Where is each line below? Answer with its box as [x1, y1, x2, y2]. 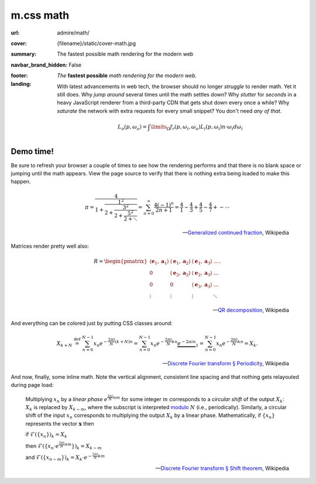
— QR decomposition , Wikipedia [212, 307, 289, 314]
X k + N [56, 340, 73, 348]
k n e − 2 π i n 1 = [171, 339, 204, 348]
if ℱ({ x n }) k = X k [25, 431, 67, 439]
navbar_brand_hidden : [11, 61, 68, 68]
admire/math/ [57, 29, 90, 36]
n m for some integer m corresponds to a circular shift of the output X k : [113, 395, 284, 404]
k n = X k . [237, 339, 258, 348]
